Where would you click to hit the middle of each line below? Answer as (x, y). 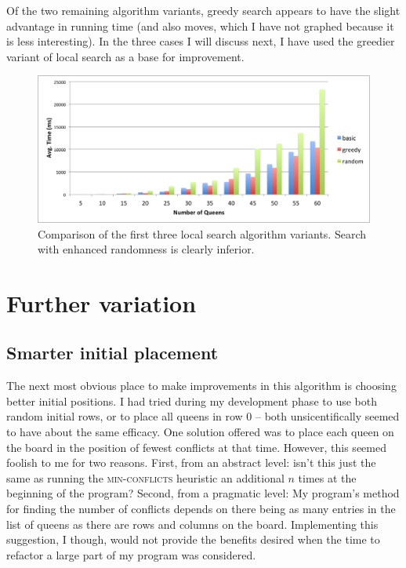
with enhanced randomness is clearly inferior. (146, 249)
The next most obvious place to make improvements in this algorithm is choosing (201, 386)
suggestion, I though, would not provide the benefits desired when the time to (193, 539)
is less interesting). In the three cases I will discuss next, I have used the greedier (201, 41)
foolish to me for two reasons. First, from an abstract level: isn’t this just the (191, 462)
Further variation (101, 302)
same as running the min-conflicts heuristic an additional (145, 477)
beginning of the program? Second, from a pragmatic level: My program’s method (203, 493)
